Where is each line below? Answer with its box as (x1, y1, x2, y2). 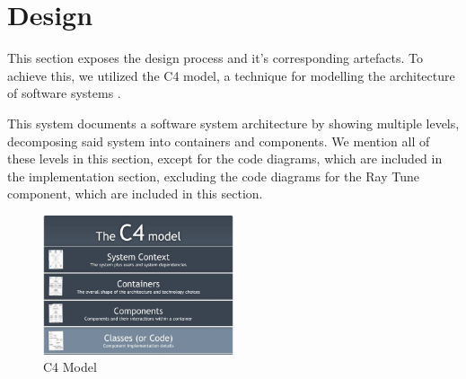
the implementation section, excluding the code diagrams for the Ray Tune (7, 166, 419, 185)
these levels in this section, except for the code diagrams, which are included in (7, 149, 443, 168)
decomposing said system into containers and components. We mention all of (7, 131, 430, 150)
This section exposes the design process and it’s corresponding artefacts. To (7, 48, 423, 67)
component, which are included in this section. (7, 184, 263, 203)
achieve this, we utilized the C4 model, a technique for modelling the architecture (7, 66, 455, 84)
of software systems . (7, 84, 121, 102)
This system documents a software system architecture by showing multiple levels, (7, 113, 460, 132)
